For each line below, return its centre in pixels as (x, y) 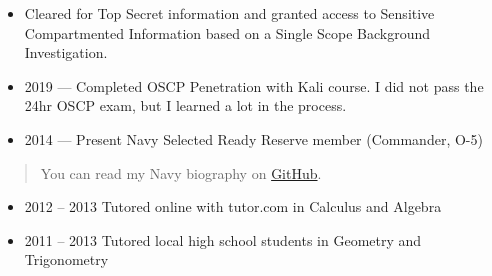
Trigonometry (66, 259)
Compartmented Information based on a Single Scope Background (227, 32)
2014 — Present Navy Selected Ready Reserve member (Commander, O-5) (253, 138)
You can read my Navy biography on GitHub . (181, 172)
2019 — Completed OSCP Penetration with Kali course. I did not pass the (254, 85)
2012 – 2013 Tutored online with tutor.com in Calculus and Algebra (233, 206)
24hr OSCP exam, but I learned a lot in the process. (185, 105)
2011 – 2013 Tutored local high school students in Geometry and (223, 239)
